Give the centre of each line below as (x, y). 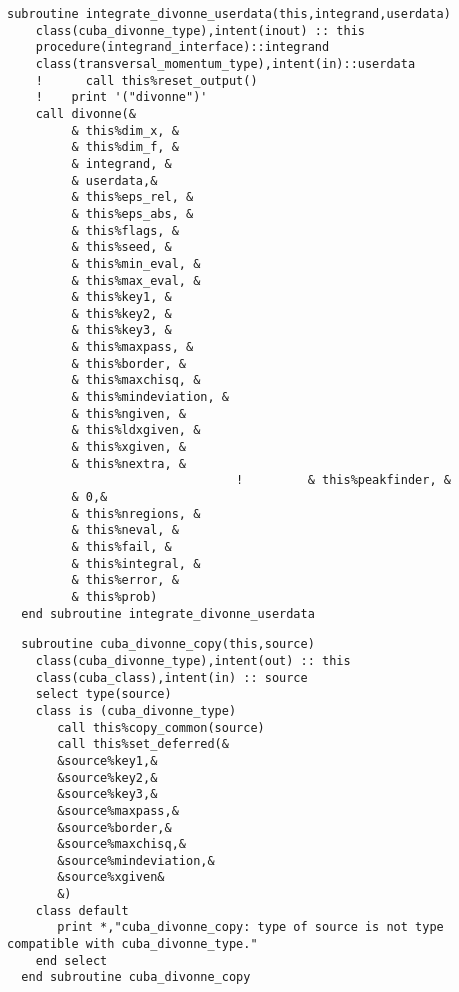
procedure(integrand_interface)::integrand (182, 47)
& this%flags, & (125, 230)
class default (82, 910)
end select (71, 960)
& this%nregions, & (136, 513)
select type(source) (103, 694)
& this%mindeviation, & (150, 397)
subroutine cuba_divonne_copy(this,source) (168, 644)
